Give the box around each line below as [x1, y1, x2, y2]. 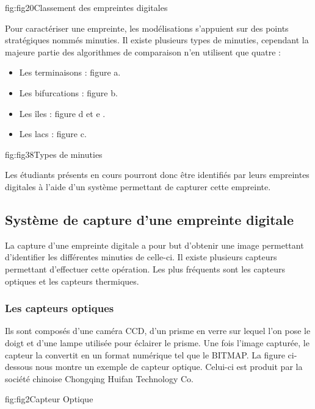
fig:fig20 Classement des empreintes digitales [5, 1, 168, 13]
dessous [5, 360, 33, 373]
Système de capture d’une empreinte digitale [5, 210, 294, 229]
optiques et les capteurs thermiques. [5, 274, 139, 287]
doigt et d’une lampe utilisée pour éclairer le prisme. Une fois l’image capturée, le [5, 336, 310, 349]
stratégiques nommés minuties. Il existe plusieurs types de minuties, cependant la [5, 34, 309, 46]
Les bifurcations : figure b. [19, 86, 118, 99]
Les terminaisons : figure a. [19, 66, 121, 79]
